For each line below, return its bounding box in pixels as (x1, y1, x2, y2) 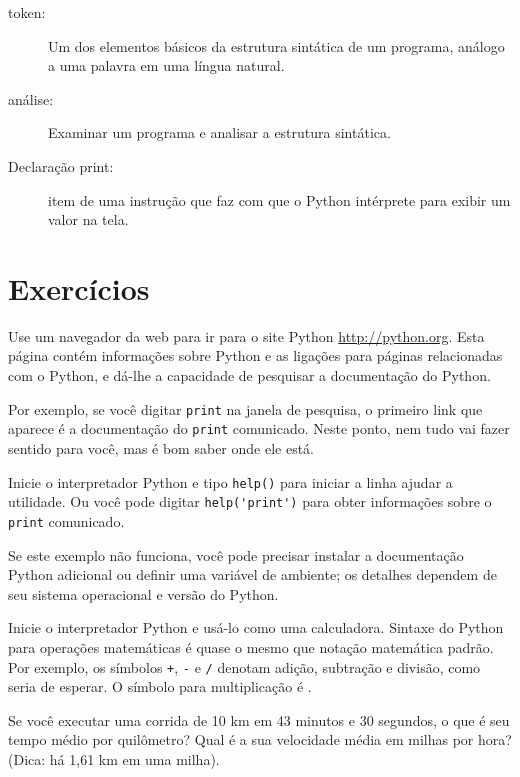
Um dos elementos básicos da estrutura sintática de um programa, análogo (48, 35, 505, 56)
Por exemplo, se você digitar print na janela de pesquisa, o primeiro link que (8, 398, 483, 419)
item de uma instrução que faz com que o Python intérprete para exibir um (48, 189, 511, 210)
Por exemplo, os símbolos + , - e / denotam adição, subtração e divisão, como (8, 656, 481, 677)
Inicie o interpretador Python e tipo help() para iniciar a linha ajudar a (8, 471, 453, 492)
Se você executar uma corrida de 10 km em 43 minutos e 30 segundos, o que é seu (8, 709, 510, 730)
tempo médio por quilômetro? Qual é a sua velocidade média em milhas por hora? (8, 729, 512, 750)
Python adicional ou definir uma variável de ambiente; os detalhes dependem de (8, 564, 497, 585)
